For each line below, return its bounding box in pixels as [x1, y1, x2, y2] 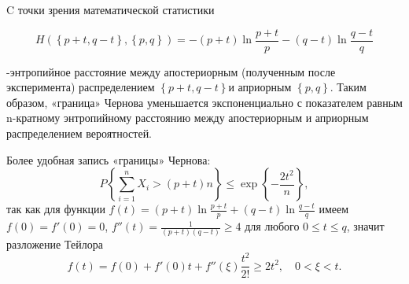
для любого [245, 218, 300, 234]
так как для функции [6, 201, 105, 217]
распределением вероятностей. [6, 125, 153, 142]
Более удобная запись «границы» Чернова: [6, 151, 211, 168]
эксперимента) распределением [6, 79, 155, 95]
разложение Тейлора [6, 236, 103, 253]
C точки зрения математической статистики [6, 2, 215, 17]
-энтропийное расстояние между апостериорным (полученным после [6, 63, 336, 79]
